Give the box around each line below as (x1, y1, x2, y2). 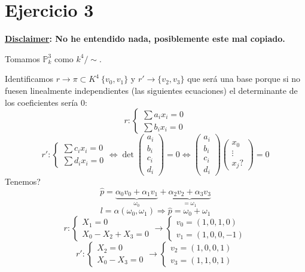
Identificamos (5, 72, 53, 85)
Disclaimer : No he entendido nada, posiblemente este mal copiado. (5, 32, 285, 45)
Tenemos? (5, 175, 41, 188)
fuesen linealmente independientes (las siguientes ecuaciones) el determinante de (5, 84, 298, 96)
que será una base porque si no (187, 72, 301, 85)
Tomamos (5, 52, 40, 65)
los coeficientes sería (5, 96, 78, 108)
